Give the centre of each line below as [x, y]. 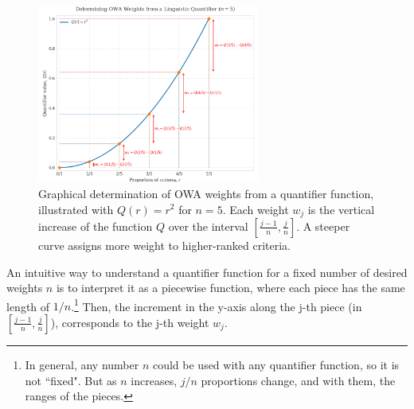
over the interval [208, 226]
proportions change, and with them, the [298, 380]
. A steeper [323, 226]
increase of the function [96, 226]
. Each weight [256, 209]
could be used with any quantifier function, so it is [276, 364]
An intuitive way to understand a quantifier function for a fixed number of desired [207, 272]
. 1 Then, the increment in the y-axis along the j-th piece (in [217, 305]
